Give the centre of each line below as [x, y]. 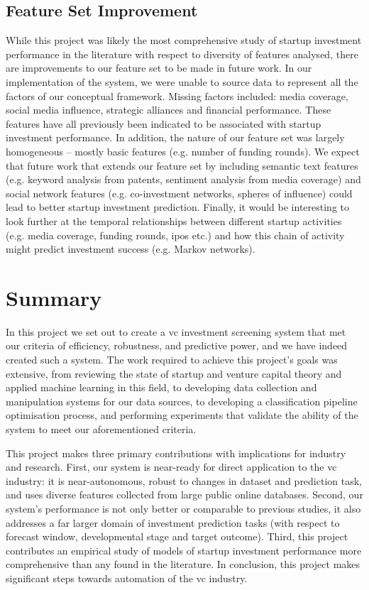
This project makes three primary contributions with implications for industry [176, 453]
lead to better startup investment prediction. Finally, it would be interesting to [178, 207]
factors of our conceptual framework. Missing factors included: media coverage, [177, 95]
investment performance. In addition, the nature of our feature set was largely [175, 137]
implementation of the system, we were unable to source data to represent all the [182, 81]
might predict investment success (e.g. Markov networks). [131, 249]
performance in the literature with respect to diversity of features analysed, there [182, 54]
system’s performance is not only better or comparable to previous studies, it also [183, 508]
